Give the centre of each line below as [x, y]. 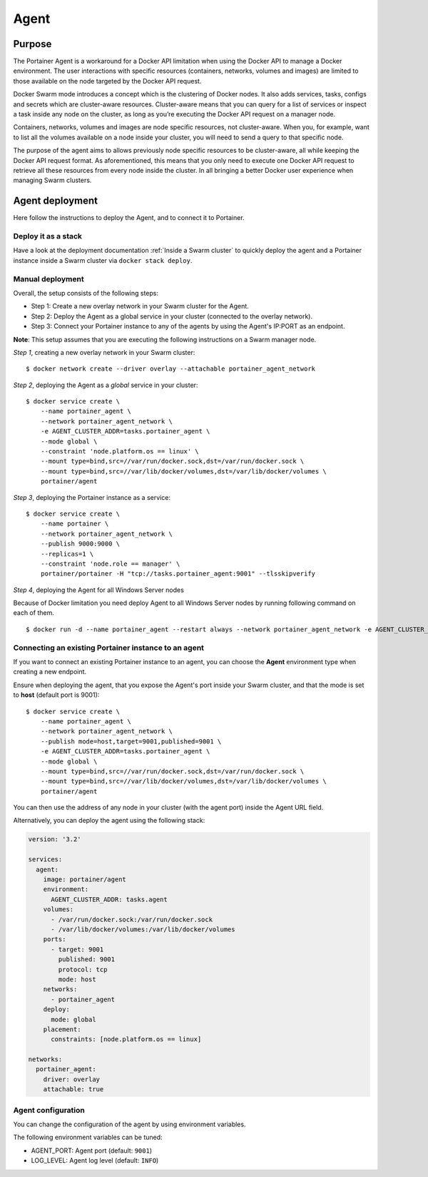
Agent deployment [55, 201]
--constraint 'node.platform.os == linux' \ [119, 451]
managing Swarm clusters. [52, 180]
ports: [55, 940]
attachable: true [73, 1090]
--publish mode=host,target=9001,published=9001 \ [131, 741]
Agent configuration [49, 1110]
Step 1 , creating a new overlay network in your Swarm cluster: [104, 352]
